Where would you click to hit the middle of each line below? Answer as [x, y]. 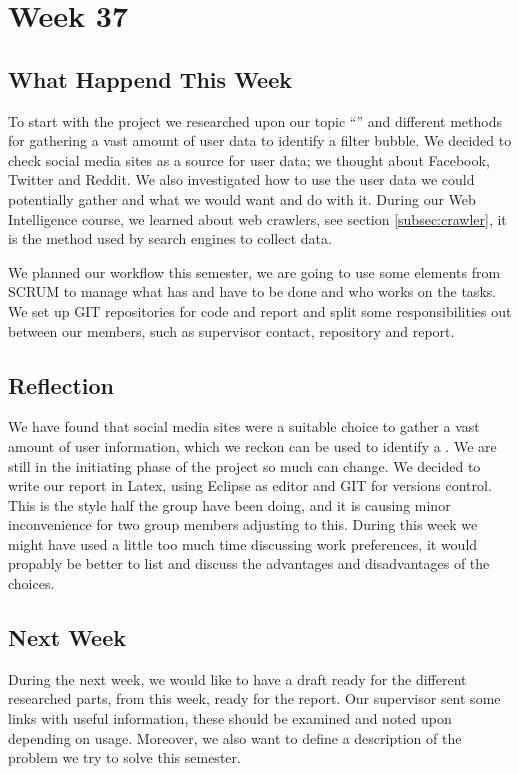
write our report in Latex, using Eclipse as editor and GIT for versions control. [250, 485]
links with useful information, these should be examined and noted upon [230, 718]
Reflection [61, 384]
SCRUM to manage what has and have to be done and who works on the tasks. [252, 291]
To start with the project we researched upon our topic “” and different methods [255, 120]
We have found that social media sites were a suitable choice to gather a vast [244, 426]
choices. [31, 583]
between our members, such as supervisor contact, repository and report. [231, 330]
